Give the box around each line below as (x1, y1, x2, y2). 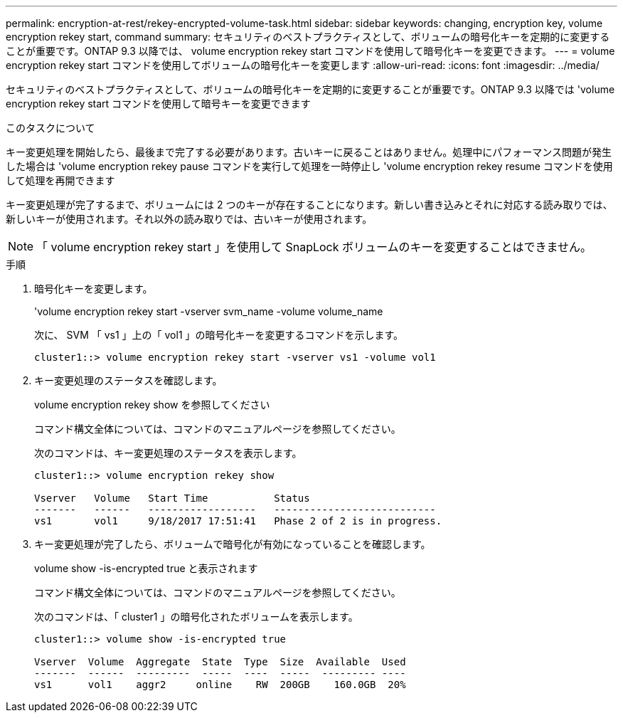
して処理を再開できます (6, 174, 115, 186)
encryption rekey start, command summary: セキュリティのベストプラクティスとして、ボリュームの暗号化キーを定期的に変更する (6, 31, 610, 43)
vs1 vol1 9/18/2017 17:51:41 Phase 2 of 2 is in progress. (34, 515, 442, 527)
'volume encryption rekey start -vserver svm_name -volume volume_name (34, 305, 383, 317)
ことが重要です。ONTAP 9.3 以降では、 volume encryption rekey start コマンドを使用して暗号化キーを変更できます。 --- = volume (6, 45, 615, 57)
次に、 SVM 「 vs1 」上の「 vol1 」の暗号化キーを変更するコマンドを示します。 (34, 329, 404, 341)
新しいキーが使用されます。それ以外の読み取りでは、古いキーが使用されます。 (6, 213, 373, 225)
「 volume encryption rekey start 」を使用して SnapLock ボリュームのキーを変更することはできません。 (36, 240, 592, 254)
